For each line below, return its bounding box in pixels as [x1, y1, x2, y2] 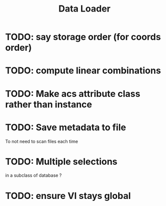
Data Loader [58, 3, 111, 15]
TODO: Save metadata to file [5, 122, 126, 133]
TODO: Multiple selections [5, 156, 118, 167]
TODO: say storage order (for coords [5, 31, 161, 43]
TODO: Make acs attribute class [5, 88, 141, 99]
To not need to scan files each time [5, 138, 78, 144]
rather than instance [5, 98, 92, 110]
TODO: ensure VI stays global [5, 190, 131, 201]
